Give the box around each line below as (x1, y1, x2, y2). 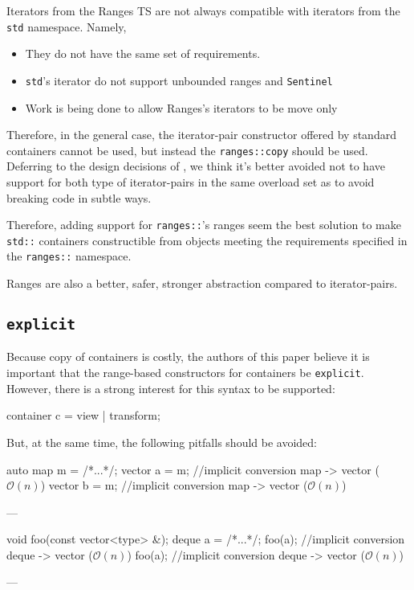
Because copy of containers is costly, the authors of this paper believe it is (6, 348, 370, 365)
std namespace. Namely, (6, 18, 127, 35)
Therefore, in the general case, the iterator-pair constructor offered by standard (6, 126, 396, 143)
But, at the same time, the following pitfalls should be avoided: (6, 433, 317, 450)
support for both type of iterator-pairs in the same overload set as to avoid (6, 173, 375, 190)
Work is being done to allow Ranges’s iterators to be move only (25, 99, 338, 116)
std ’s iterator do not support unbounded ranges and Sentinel (25, 72, 333, 88)
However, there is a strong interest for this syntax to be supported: (6, 379, 335, 396)
